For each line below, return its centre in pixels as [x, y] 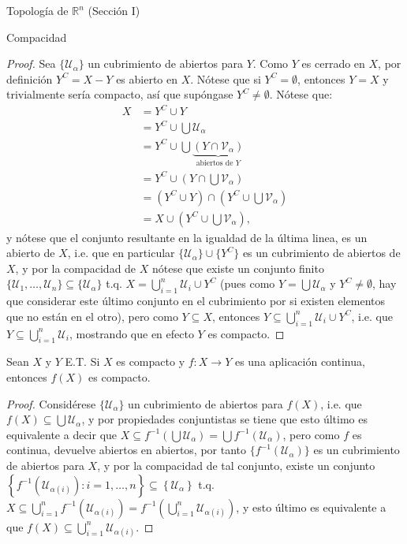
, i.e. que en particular [121, 253]
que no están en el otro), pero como [92, 316]
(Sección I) [114, 10]
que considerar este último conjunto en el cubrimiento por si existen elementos [196, 301]
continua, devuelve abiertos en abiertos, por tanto [127, 450]
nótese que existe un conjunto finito [238, 268]
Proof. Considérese [51, 403]
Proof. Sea [31, 63]
